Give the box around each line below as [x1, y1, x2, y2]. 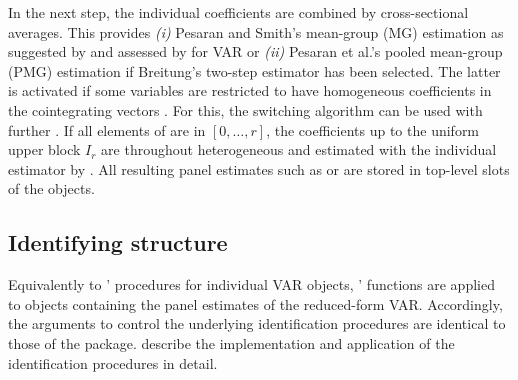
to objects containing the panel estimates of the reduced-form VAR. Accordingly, [8, 293, 503, 314]
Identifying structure [8, 227, 228, 258]
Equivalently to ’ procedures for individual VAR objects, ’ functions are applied [8, 274, 495, 295]
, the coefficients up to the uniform [266, 119, 480, 140]
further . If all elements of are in [8, 119, 206, 140]
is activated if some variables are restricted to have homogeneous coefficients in [8, 80, 492, 101]
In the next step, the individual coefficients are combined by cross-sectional [8, 2, 469, 22]
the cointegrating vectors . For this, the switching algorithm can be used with [8, 99, 483, 120]
